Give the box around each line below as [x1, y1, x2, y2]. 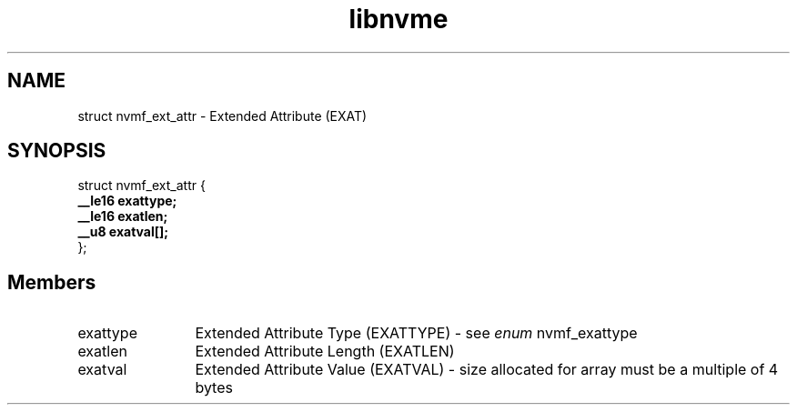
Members [7, 270, 96, 294]
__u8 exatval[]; [77, 224, 169, 240]
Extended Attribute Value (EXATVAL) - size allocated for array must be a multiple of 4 [195, 360, 779, 379]
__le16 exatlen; [77, 208, 168, 225]
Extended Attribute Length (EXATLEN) [195, 342, 455, 361]
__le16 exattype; [77, 193, 177, 209]
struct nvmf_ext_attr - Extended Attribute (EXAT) [77, 107, 368, 124]
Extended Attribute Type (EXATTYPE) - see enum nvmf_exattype [195, 324, 638, 343]
